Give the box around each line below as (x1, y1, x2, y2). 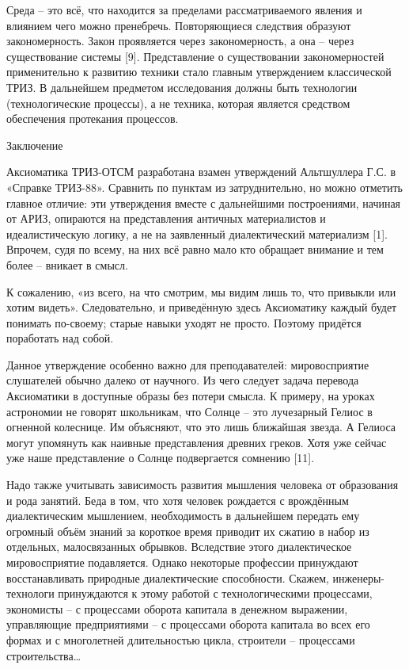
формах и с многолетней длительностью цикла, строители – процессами (6, 631, 355, 648)
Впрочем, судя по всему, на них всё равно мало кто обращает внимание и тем (6, 241, 384, 258)
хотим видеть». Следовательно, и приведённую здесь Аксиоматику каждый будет (6, 299, 397, 315)
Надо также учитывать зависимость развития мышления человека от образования (6, 476, 399, 493)
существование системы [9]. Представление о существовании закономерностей (6, 48, 384, 64)
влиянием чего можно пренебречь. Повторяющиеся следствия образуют (6, 17, 351, 33)
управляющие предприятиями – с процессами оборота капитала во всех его (6, 616, 370, 633)
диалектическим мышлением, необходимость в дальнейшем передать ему (6, 507, 360, 524)
